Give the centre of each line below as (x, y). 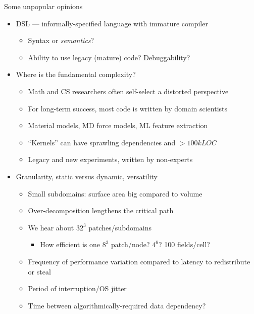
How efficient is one (70, 244)
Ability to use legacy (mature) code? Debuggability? (109, 57)
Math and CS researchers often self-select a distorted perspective (128, 91)
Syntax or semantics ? (61, 40)
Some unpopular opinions (43, 6)
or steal (39, 271)
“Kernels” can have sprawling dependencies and (102, 142)
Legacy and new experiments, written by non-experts (110, 159)
